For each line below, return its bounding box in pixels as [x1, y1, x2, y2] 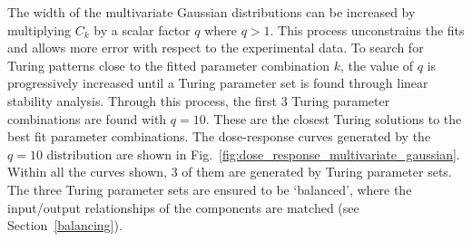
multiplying [7, 20, 72, 39]
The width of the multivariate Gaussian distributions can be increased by [7, 3, 416, 21]
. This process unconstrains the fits [270, 20, 465, 39]
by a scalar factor [93, 20, 191, 39]
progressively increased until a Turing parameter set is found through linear [7, 73, 428, 92]
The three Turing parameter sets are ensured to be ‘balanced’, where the [7, 179, 412, 198]
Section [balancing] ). [7, 216, 123, 235]
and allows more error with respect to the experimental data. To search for [7, 38, 424, 57]
